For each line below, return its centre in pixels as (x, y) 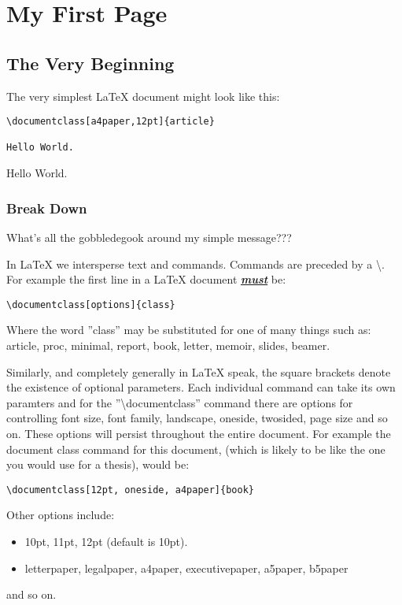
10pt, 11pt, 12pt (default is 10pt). (106, 541)
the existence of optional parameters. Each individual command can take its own (201, 387)
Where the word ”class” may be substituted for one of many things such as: (189, 330)
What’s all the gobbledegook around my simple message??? (149, 237)
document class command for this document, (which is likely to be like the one (196, 449)
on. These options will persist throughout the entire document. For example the (199, 433)
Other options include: (61, 515)
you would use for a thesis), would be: (98, 464)
